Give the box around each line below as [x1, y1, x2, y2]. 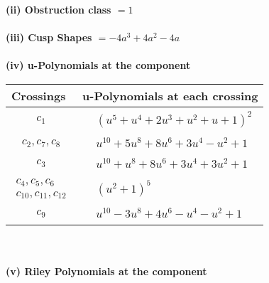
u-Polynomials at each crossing [82, 87, 258, 104]
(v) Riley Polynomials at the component [6, 263, 207, 278]
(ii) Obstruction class [6, 2, 111, 16]
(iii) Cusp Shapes [6, 30, 92, 45]
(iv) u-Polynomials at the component [6, 58, 191, 73]
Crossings [11, 87, 66, 104]
